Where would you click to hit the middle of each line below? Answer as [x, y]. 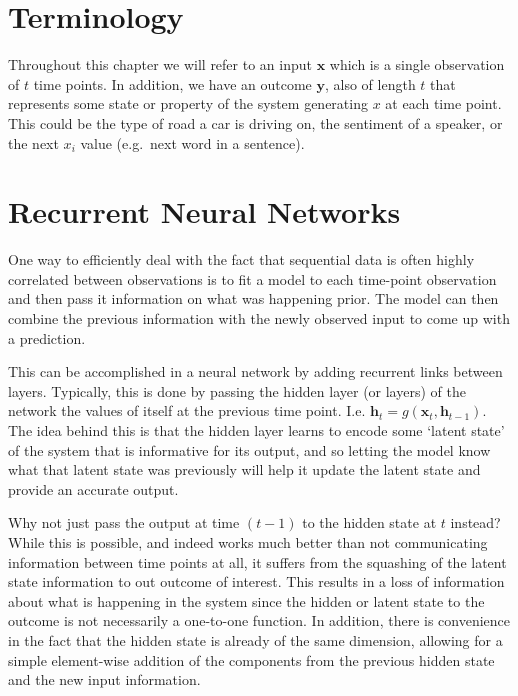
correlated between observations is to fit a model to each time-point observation [252, 278]
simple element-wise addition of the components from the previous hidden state [251, 659]
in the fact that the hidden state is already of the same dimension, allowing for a [255, 639]
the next [33, 142]
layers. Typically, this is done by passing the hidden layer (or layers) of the [237, 390]
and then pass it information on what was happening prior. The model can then [253, 298]
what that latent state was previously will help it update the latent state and [244, 469]
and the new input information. [104, 679]
